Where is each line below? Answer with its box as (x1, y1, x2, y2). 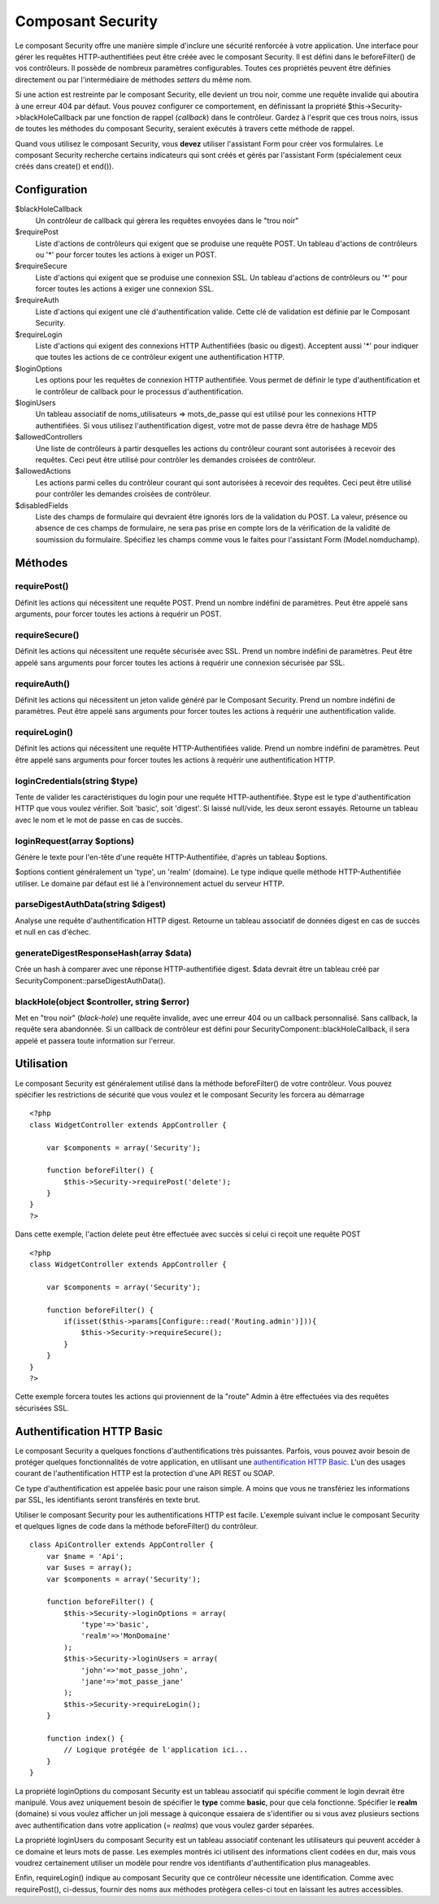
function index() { (46, 1734, 124, 1743)
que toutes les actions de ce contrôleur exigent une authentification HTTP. (35, 352, 285, 362)
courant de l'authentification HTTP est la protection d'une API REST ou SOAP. (15, 1468, 276, 1478)
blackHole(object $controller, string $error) (15, 996, 190, 1007)
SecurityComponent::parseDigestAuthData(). (15, 975, 166, 985)
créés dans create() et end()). (15, 161, 114, 171)
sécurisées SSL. (15, 1403, 69, 1412)
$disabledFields (15, 501, 69, 510)
